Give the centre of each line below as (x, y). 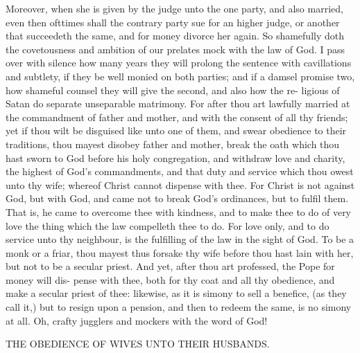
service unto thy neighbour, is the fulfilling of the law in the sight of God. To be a (180, 239)
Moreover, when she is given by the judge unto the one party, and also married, (174, 8)
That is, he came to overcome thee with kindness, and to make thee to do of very (179, 211)
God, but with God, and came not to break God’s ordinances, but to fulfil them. (177, 198)
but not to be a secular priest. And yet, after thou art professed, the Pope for (170, 266)
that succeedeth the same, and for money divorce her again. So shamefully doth (175, 36)
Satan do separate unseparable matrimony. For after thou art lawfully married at (178, 103)
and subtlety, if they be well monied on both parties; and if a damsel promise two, (180, 76)
